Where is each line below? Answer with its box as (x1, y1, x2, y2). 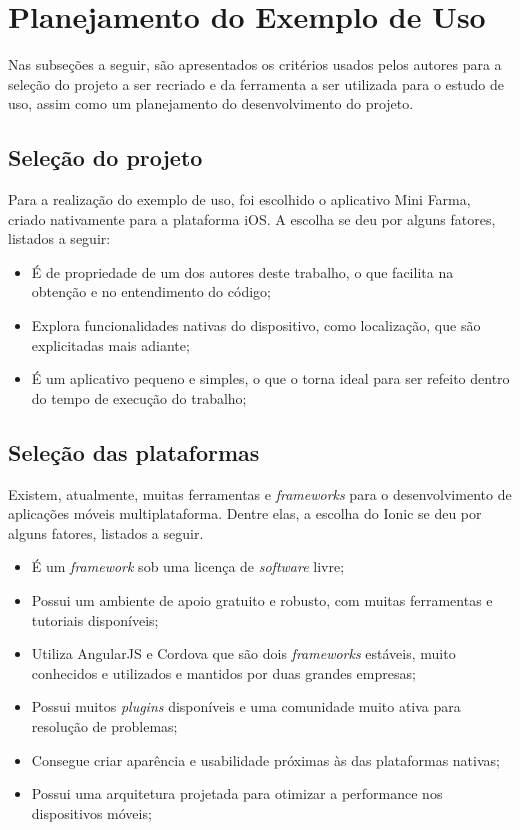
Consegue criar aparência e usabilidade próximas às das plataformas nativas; (31, 749, 500, 770)
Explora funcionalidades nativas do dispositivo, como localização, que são (31, 315, 481, 336)
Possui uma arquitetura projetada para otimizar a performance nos (31, 783, 443, 804)
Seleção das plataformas (8, 436, 260, 467)
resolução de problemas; (31, 716, 178, 736)
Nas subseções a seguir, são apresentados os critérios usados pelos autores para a (8, 54, 502, 75)
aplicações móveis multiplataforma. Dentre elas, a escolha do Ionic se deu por (8, 503, 482, 524)
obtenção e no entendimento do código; (31, 281, 271, 302)
